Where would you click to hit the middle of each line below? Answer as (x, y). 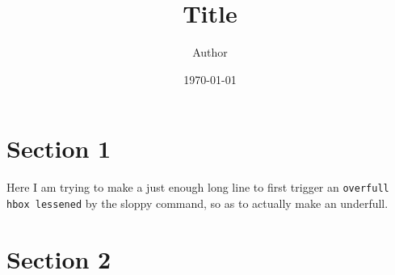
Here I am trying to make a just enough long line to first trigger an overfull (198, 187)
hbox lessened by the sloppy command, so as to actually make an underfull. (197, 203)
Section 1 (59, 148)
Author (210, 52)
